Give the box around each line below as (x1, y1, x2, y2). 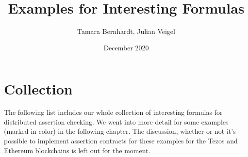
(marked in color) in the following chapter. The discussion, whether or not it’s (4, 126, 236, 136)
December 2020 (103, 42, 149, 52)
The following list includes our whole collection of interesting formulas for (4, 107, 223, 117)
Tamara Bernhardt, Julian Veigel (77, 26, 175, 36)
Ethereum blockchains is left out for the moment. (4, 145, 150, 155)
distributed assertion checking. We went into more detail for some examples (4, 116, 229, 126)
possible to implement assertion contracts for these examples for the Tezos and (4, 136, 238, 146)
